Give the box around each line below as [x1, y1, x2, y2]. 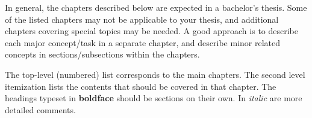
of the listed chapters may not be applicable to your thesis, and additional [5, 13, 279, 25]
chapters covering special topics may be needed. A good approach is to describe [5, 25, 299, 37]
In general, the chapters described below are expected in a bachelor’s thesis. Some [5, 1, 307, 13]
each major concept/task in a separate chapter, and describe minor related [5, 36, 281, 49]
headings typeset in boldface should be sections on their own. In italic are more [5, 92, 302, 104]
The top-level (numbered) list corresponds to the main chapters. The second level [5, 68, 305, 80]
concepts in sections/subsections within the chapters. [5, 48, 200, 60]
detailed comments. [5, 103, 76, 116]
